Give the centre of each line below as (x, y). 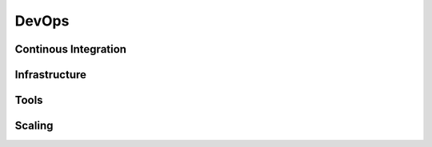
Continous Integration (71, 49)
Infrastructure (51, 75)
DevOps (42, 21)
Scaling (34, 126)
